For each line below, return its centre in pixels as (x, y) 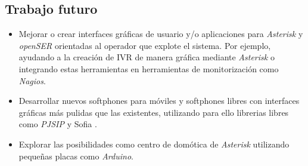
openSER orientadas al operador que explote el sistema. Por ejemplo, (145, 45)
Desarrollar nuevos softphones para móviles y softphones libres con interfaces (159, 101)
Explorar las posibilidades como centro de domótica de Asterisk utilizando (154, 144)
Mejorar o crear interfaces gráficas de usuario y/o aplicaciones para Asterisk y (161, 34)
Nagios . (32, 80)
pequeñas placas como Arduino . (76, 156)
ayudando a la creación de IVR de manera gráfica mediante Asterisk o (147, 57)
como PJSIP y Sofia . (58, 124)
